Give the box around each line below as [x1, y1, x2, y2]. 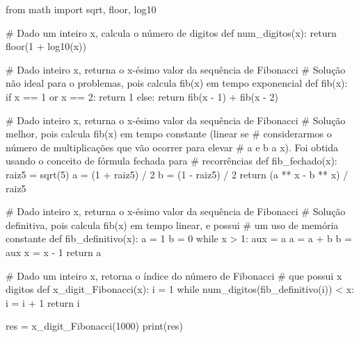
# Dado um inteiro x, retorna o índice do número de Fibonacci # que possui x [6, 268, 342, 282]
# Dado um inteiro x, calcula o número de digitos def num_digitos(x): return [6, 25, 337, 40]
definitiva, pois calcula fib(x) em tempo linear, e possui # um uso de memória [6, 217, 339, 232]
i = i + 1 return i [6, 295, 80, 310]
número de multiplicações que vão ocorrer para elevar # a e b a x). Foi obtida [6, 140, 339, 154]
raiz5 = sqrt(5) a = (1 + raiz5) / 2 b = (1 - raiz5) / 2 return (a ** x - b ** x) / [6, 167, 349, 181]
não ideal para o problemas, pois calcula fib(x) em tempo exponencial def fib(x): [6, 76, 348, 90]
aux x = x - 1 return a [6, 244, 102, 259]
